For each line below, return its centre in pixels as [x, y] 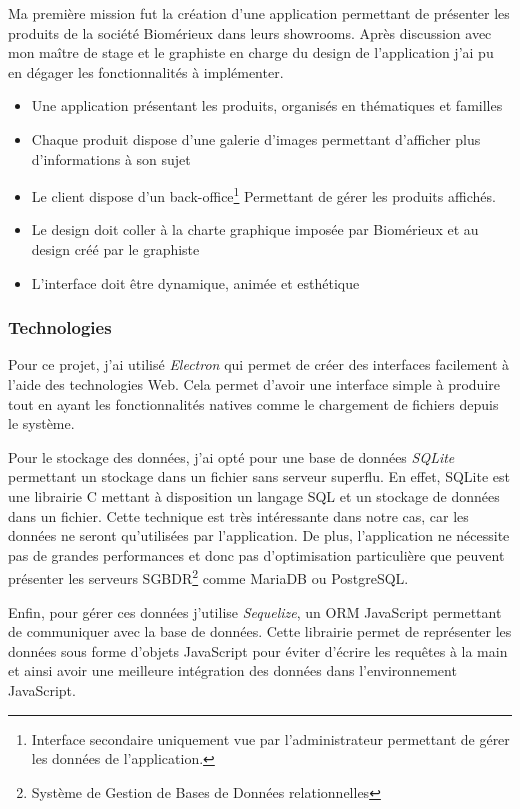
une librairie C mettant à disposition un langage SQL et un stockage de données [254, 495]
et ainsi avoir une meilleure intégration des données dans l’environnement [232, 670]
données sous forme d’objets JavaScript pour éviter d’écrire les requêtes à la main [258, 650]
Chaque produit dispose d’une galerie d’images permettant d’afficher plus [256, 138]
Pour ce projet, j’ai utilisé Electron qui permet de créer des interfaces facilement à [259, 364]
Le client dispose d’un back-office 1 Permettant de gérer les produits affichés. [263, 194]
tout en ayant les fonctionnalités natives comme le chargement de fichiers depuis [253, 403]
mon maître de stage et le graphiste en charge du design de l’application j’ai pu [251, 52]
